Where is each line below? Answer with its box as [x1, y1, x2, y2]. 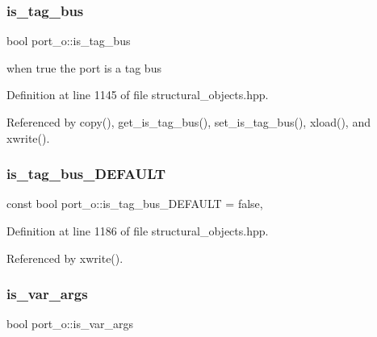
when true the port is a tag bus [6, 59, 161, 76]
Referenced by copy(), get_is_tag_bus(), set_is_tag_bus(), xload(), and [6, 114, 371, 130]
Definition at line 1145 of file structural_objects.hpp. [6, 86, 269, 103]
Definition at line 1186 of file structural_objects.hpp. [6, 223, 269, 239]
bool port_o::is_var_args [6, 315, 134, 332]
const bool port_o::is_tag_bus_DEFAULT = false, [6, 195, 263, 212]
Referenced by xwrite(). [6, 249, 124, 266]
